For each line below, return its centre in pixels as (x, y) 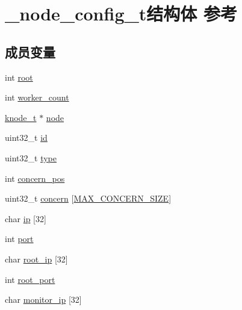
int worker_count (37, 97)
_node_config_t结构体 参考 (121, 14)
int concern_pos (35, 178)
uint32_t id (26, 138)
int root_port (30, 279)
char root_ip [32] (36, 259)
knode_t (21, 117)
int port (19, 239)
